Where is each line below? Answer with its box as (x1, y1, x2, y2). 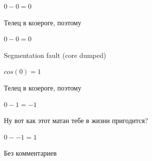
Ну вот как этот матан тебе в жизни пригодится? (4, 115, 148, 125)
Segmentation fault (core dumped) (4, 50, 106, 60)
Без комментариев (4, 148, 57, 158)
